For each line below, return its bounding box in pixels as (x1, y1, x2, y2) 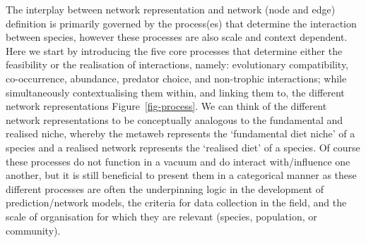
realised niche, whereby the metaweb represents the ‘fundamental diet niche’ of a (6, 126, 355, 141)
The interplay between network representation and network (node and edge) (6, 2, 336, 16)
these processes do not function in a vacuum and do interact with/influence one (6, 154, 350, 168)
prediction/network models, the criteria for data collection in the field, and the (6, 195, 347, 210)
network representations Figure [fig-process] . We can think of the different (6, 99, 327, 113)
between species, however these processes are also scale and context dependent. (6, 30, 348, 44)
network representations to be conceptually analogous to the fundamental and (6, 112, 343, 127)
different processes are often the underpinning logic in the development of (6, 181, 324, 196)
